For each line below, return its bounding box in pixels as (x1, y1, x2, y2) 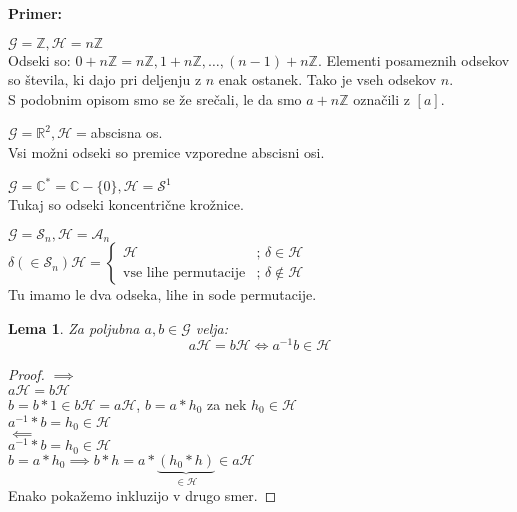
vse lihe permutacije (123, 265, 246, 280)
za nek (207, 393, 247, 414)
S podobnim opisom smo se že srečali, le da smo (8, 88, 302, 109)
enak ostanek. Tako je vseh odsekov (218, 69, 437, 90)
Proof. (8, 364, 45, 385)
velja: (195, 317, 229, 338)
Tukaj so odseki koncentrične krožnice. (8, 194, 244, 215)
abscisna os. (90, 122, 163, 143)
